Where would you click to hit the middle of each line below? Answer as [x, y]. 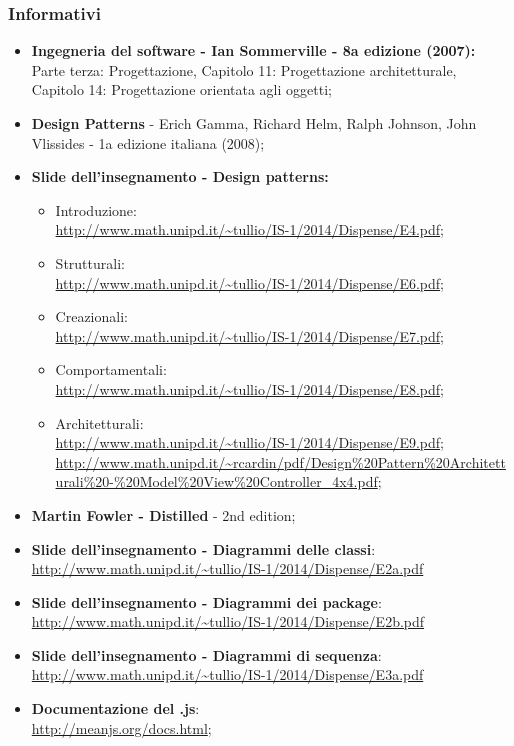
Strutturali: [90, 262]
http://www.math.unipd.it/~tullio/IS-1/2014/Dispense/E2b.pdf [228, 621]
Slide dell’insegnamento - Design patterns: [180, 176]
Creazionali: [91, 316]
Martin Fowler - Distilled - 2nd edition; [163, 514]
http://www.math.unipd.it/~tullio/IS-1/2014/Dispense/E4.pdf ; [249, 229]
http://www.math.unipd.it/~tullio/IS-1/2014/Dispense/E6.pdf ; [249, 282]
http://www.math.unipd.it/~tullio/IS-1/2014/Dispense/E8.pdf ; [249, 388]
